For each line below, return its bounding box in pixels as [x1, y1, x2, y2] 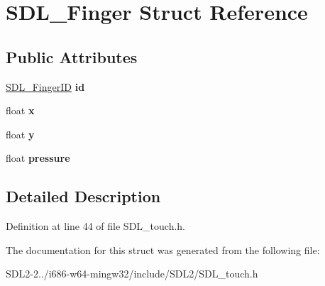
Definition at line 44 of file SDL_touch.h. [6, 219, 186, 233]
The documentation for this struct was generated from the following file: [6, 242, 320, 257]
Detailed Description [6, 185, 161, 207]
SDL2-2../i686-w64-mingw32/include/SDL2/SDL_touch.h [6, 266, 258, 281]
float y [6, 126, 35, 141]
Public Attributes [6, 45, 138, 67]
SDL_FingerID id [6, 79, 85, 94]
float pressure [6, 150, 70, 165]
